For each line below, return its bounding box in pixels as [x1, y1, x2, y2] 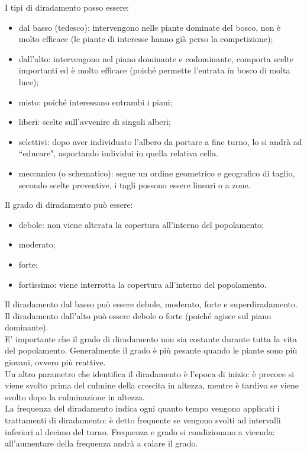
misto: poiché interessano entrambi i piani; [18, 95, 173, 108]
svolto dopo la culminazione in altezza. [5, 390, 145, 403]
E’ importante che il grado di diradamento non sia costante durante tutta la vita [5, 332, 298, 345]
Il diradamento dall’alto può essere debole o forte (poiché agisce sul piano [5, 309, 271, 322]
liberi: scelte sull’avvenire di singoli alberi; [18, 115, 171, 128]
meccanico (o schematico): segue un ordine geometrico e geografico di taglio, [18, 166, 295, 179]
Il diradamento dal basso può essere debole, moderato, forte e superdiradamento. [5, 298, 298, 310]
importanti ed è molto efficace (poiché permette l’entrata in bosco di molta [18, 64, 290, 76]
